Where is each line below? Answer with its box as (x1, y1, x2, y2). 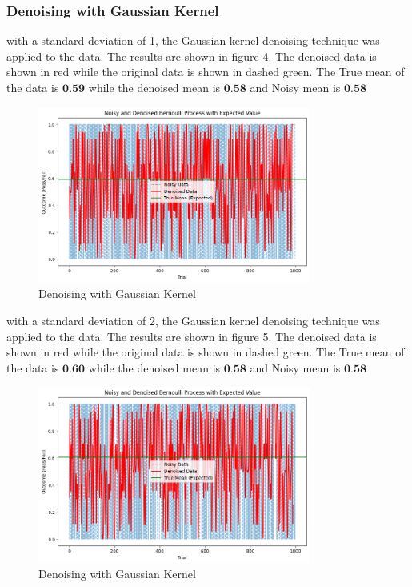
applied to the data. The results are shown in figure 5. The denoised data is (6, 328, 377, 344)
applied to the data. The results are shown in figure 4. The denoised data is (6, 47, 377, 64)
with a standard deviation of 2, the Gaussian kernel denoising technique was (6, 312, 380, 329)
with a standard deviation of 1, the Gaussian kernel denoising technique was (6, 32, 380, 49)
